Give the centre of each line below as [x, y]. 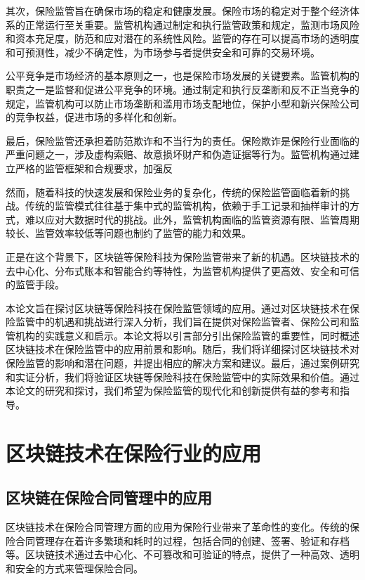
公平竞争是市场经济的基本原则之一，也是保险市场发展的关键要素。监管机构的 [182, 76]
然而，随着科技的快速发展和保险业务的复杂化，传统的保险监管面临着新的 [173, 192]
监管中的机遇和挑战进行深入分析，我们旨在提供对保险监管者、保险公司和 [182, 322]
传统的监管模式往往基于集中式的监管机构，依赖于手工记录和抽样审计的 [187, 206]
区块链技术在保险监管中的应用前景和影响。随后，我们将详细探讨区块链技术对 [182, 349]
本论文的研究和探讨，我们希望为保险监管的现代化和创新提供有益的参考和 [173, 391]
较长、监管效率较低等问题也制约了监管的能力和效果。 [128, 233]
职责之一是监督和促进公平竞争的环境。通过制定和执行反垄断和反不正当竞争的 [182, 89]
